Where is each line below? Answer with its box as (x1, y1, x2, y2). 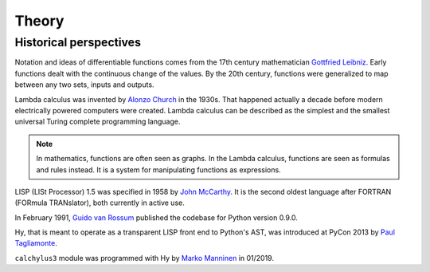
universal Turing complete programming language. (14, 116, 181, 127)
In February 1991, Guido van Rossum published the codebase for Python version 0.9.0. (14, 212, 299, 223)
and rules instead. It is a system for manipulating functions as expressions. (36, 164, 282, 175)
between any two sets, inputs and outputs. (14, 80, 154, 89)
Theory (14, 12, 64, 30)
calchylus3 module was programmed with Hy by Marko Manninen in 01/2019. (14, 253, 275, 262)
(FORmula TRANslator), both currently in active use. (14, 198, 185, 207)
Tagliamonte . (14, 238, 57, 248)
